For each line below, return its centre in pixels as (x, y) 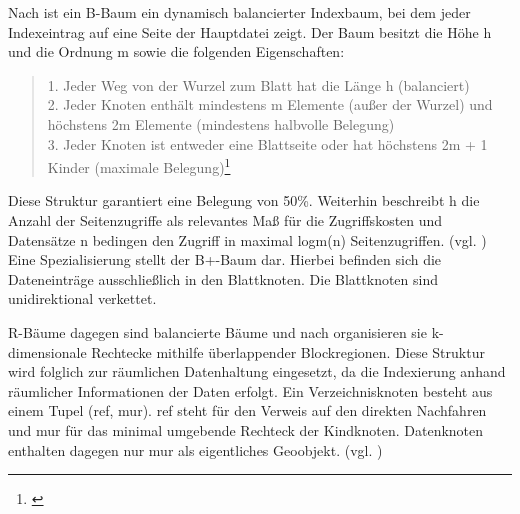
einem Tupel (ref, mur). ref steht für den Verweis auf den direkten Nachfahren (247, 410)
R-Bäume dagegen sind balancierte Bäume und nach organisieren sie (217, 331)
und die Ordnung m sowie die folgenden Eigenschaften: (176, 51)
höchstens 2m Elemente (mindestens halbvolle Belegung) (221, 123)
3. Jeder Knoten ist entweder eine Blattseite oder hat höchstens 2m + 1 (267, 143)
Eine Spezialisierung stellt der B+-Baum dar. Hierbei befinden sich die (225, 259)
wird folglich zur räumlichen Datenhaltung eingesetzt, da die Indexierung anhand (257, 371)
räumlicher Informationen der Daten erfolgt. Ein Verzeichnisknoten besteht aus (250, 390)
